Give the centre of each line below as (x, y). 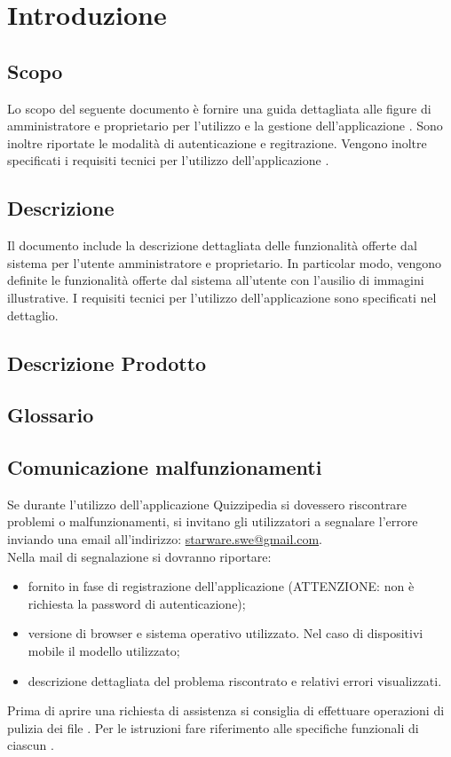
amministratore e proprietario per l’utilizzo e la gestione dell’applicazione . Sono (225, 126)
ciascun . (31, 745)
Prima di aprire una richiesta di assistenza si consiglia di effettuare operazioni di (226, 710)
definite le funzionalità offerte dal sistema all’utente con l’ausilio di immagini (216, 280)
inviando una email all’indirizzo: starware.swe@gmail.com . (165, 539)
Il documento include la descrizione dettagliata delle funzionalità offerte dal (212, 245)
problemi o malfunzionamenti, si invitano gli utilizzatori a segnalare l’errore (213, 521)
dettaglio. (33, 315)
